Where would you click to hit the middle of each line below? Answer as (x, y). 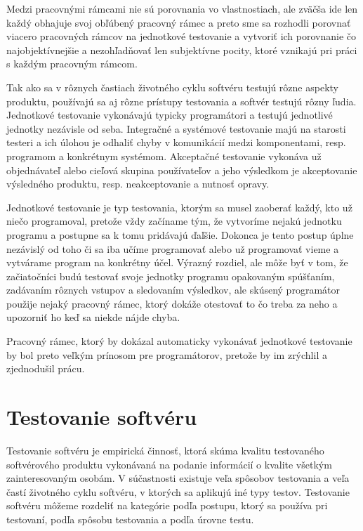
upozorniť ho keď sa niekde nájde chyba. (93, 317)
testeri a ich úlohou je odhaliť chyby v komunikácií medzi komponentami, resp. (176, 142)
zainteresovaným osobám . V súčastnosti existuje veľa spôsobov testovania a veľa (178, 478)
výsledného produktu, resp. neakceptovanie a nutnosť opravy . (138, 184)
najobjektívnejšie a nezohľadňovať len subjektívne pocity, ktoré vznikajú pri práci (182, 50)
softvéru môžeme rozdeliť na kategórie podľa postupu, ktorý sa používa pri (167, 505)
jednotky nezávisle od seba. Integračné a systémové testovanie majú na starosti (176, 128)
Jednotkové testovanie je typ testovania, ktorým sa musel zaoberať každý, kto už (179, 207)
